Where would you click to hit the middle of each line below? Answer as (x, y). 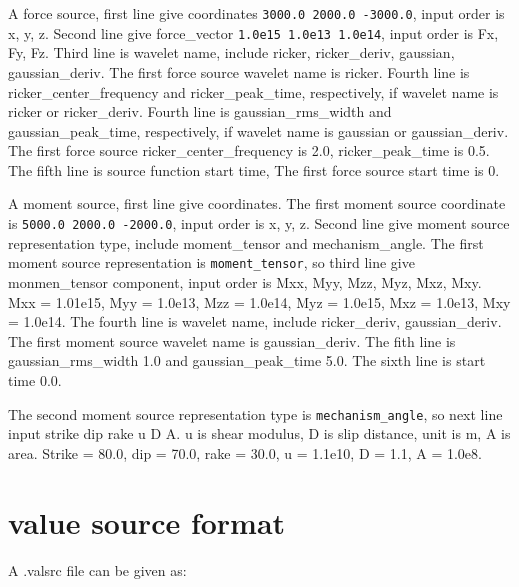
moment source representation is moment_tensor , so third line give (211, 262)
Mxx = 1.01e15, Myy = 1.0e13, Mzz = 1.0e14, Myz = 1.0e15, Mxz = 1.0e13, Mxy (259, 301)
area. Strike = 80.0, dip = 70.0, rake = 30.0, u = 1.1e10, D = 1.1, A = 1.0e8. (245, 452)
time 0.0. (35, 379)
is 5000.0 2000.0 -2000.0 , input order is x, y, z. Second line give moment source (259, 223)
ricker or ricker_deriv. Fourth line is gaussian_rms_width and (200, 111)
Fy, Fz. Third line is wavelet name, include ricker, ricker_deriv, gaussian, (231, 52)
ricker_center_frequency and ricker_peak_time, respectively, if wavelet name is (253, 91)
